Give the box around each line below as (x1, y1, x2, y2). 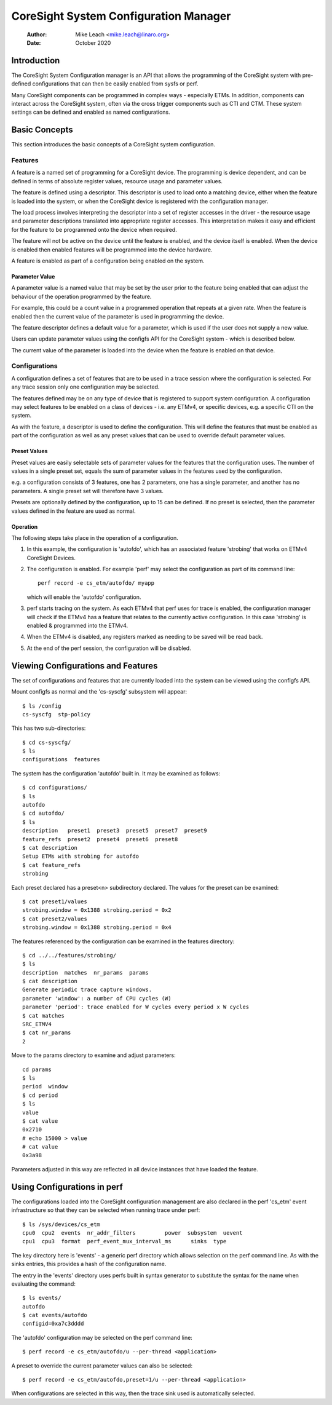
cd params (22, 1066, 52, 1073)
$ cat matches (22, 1012, 65, 1019)
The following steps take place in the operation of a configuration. (11, 534, 178, 541)
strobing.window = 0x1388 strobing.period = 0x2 (22, 907, 172, 914)
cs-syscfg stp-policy (22, 711, 91, 718)
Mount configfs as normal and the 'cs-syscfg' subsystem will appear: (11, 688, 188, 695)
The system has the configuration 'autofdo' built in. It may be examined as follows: (11, 769, 221, 777)
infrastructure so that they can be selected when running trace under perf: (11, 1206, 200, 1214)
